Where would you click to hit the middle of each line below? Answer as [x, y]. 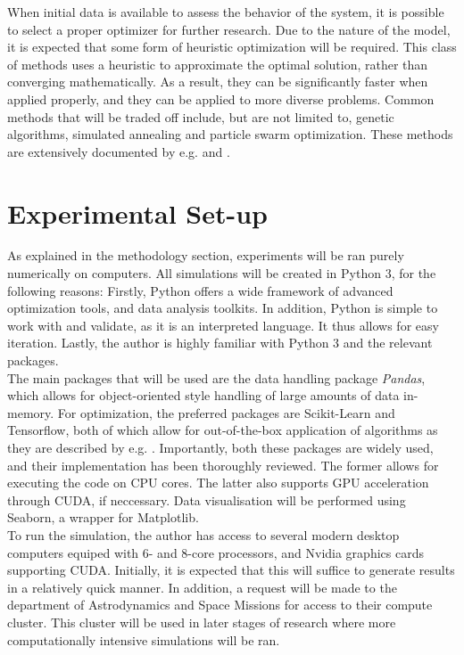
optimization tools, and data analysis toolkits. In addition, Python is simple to [223, 308]
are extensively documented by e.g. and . [119, 151]
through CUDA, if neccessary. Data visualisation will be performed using [207, 499]
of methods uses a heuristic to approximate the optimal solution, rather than [218, 64]
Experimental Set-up [137, 213]
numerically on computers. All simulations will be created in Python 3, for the [222, 273]
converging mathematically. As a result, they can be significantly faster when [218, 82]
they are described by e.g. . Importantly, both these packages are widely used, [220, 447]
